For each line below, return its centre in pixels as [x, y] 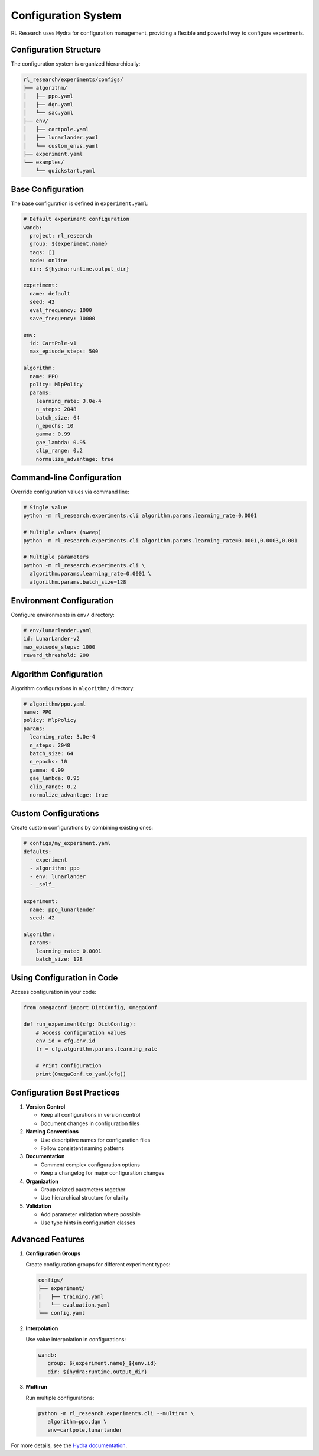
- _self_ [42, 885]
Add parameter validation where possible [91, 1214]
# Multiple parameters [56, 557]
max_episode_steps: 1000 [59, 647]
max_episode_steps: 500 [64, 351]
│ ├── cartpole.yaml [56, 129]
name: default [50, 293]
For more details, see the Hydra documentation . [69, 1445]
